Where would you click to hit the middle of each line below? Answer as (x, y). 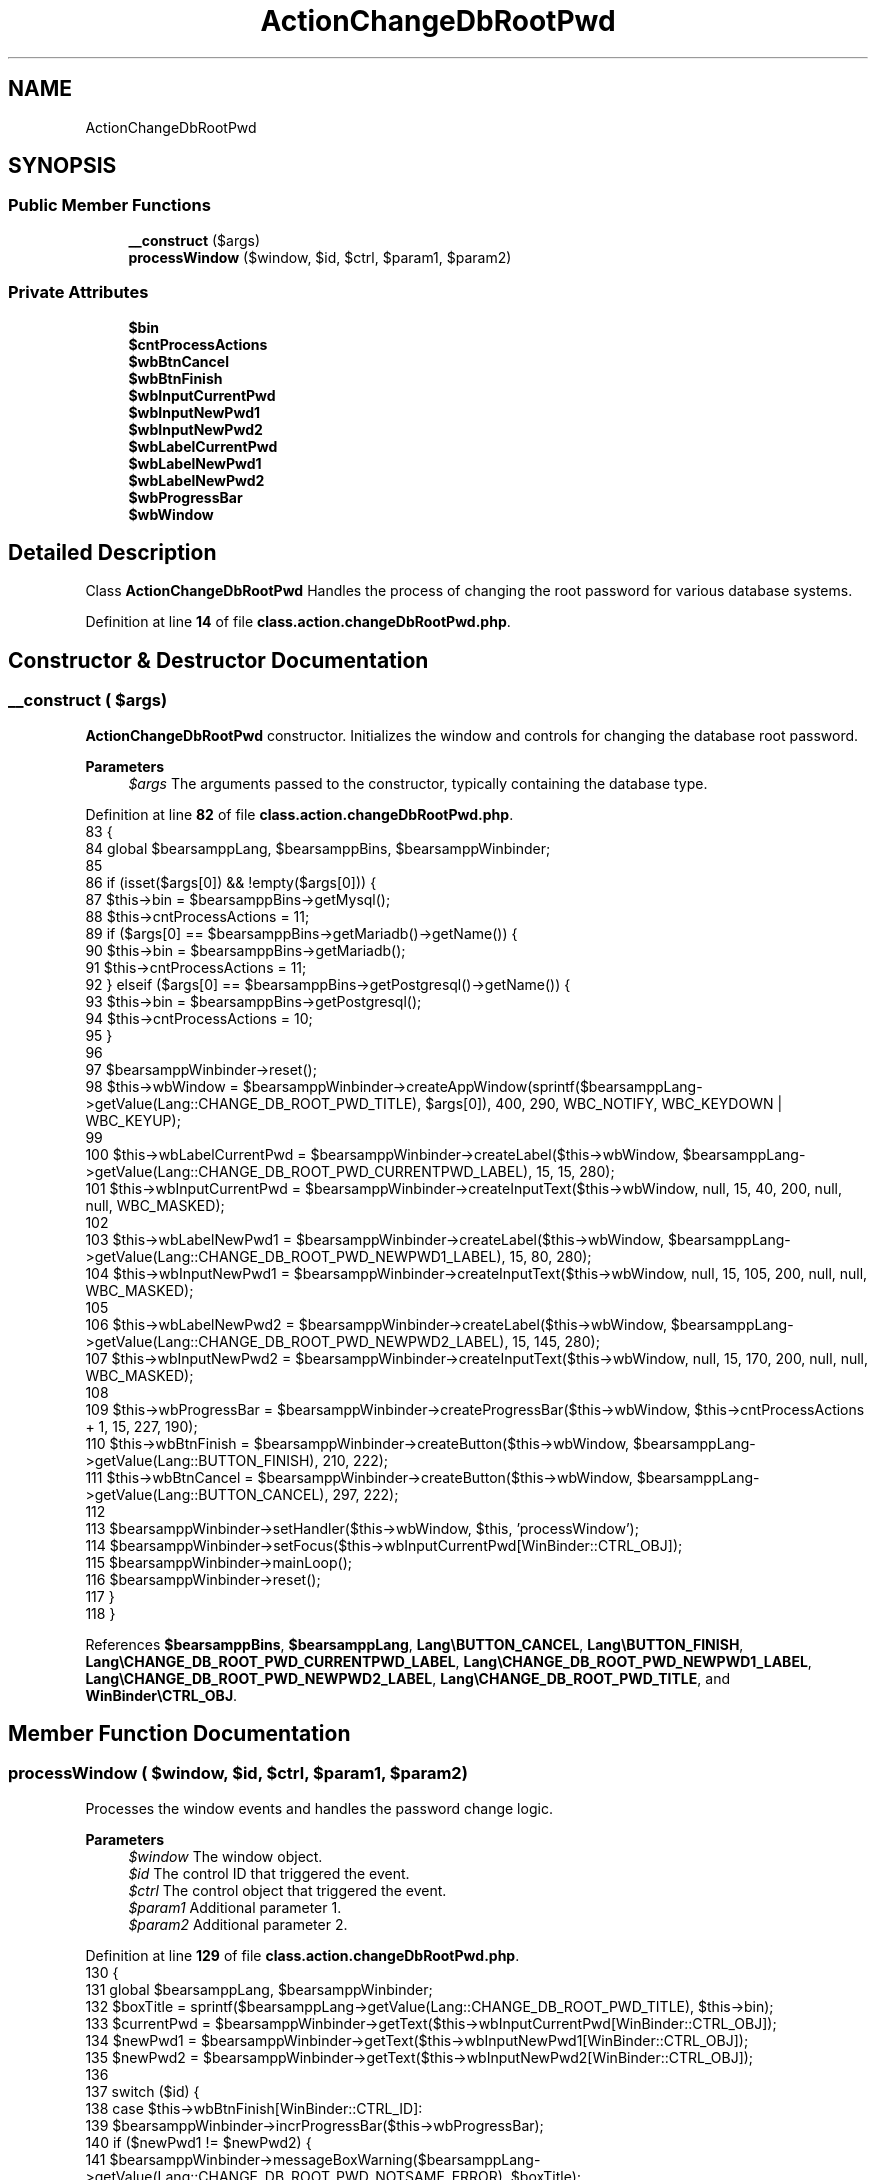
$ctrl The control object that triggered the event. (287, 1890)
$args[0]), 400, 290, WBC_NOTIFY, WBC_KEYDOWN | (604, 1103)
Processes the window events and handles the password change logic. (319, 1808)
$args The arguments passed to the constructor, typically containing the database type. (418, 783)
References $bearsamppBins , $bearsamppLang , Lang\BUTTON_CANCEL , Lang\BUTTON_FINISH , (414, 1644)
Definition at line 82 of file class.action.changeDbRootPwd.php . (299, 814)
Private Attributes (78, 292)
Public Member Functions (109, 205)
